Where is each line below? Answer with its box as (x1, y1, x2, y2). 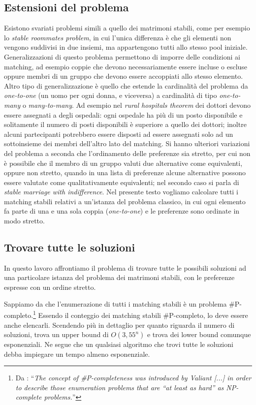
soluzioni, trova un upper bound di (4, 329, 109, 340)
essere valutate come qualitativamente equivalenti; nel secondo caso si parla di (4, 177, 239, 187)
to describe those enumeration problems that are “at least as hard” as (15, 382, 224, 392)
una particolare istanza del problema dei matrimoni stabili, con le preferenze (4, 272, 235, 282)
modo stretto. (4, 216, 45, 226)
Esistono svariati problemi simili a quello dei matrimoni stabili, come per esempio (4, 23, 250, 33)
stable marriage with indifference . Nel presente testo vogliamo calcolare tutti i (4, 187, 238, 197)
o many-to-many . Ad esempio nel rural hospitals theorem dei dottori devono (22, 99, 251, 110)
